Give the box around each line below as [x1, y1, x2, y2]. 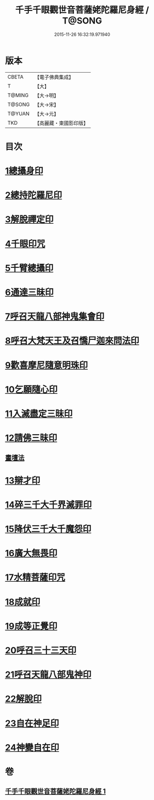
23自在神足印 [5, 718, 59, 729]
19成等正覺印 [5, 620, 58, 632]
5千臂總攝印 [5, 262, 54, 274]
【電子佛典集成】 [34, 74, 74, 80]
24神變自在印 [5, 742, 60, 753]
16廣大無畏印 [5, 548, 58, 559]
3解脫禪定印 [5, 214, 54, 225]
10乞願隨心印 [5, 384, 58, 395]
